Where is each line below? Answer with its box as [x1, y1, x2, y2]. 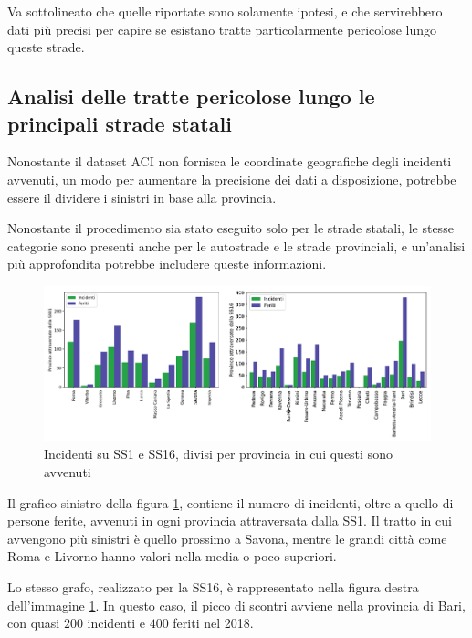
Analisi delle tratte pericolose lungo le [7, 82, 375, 111]
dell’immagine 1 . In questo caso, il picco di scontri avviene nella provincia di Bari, [7, 595, 466, 614]
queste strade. [7, 37, 85, 57]
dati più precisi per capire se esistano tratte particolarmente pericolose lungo [7, 19, 437, 38]
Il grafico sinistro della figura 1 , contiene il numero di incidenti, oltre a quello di [7, 493, 454, 512]
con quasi [7, 613, 60, 633]
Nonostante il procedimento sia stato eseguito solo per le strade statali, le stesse [7, 218, 454, 238]
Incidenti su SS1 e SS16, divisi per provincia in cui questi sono [44, 444, 393, 463]
